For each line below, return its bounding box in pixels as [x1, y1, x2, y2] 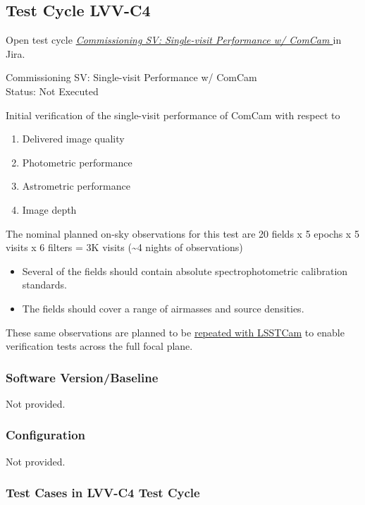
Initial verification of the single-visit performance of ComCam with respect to [6, 107, 340, 122]
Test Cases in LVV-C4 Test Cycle [6, 484, 200, 501]
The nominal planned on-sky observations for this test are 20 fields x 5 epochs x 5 [6, 226, 359, 241]
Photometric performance [22, 154, 132, 169]
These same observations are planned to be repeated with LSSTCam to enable [6, 324, 345, 339]
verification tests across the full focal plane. [6, 339, 193, 353]
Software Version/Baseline [6, 368, 159, 386]
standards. [22, 277, 68, 292]
